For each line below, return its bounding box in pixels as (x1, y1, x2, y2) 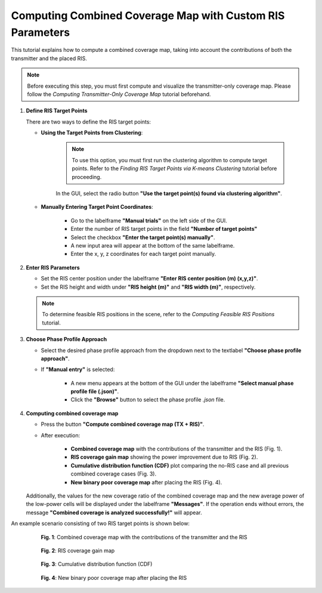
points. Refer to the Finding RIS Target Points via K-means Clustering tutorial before (72, 165, 277, 172)
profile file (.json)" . (70, 388, 119, 395)
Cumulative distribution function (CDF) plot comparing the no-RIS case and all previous (70, 462, 289, 469)
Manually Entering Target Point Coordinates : (41, 203, 153, 211)
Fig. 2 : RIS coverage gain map (41, 546, 115, 554)
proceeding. (72, 173, 102, 180)
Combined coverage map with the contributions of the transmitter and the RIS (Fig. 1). (70, 445, 283, 453)
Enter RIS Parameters (26, 264, 80, 271)
